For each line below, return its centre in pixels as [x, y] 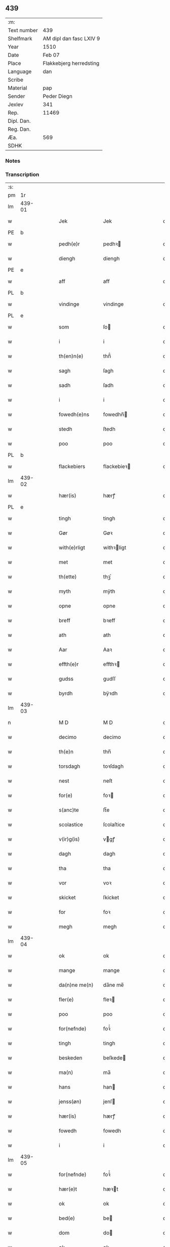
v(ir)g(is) [69, 839]
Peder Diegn [57, 96]
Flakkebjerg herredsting [71, 63]
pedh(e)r [69, 244]
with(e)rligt [72, 548]
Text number [23, 30]
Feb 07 [51, 55]
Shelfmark [20, 39]
